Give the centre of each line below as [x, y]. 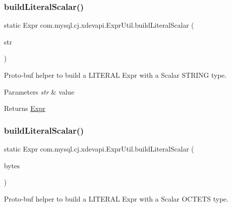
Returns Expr [25, 108]
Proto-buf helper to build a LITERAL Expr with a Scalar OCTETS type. [116, 198]
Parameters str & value [39, 91]
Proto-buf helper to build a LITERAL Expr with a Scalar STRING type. [115, 75]
